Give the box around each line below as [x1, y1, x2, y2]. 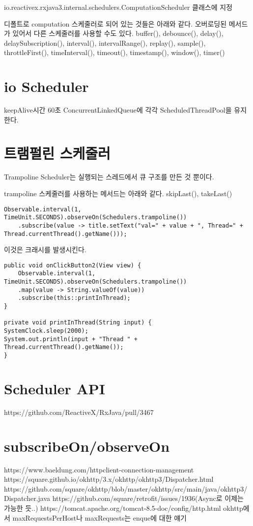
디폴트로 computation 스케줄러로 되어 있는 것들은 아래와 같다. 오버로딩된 [4, 18, 227, 29]
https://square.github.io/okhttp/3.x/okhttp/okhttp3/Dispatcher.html [4, 474, 214, 484]
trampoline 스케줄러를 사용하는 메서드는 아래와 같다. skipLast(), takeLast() [4, 188, 232, 198]
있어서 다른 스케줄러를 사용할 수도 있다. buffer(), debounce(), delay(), [12, 28, 224, 38]
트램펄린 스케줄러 [4, 143, 111, 163]
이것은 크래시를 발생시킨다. [4, 244, 86, 255]
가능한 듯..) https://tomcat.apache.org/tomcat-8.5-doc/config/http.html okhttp [4, 502, 243, 513]
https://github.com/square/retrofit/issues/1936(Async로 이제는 [52, 493, 244, 503]
